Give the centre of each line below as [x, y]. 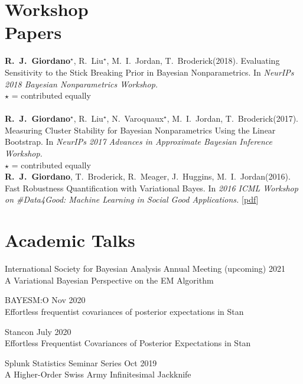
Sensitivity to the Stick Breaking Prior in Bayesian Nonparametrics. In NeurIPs [149, 72]
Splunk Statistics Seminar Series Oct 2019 [81, 362]
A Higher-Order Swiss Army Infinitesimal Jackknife [98, 374]
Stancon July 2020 [38, 331]
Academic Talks [70, 240]
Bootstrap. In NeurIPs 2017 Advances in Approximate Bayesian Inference [139, 141]
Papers [33, 32]
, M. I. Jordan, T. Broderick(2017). [232, 118]
